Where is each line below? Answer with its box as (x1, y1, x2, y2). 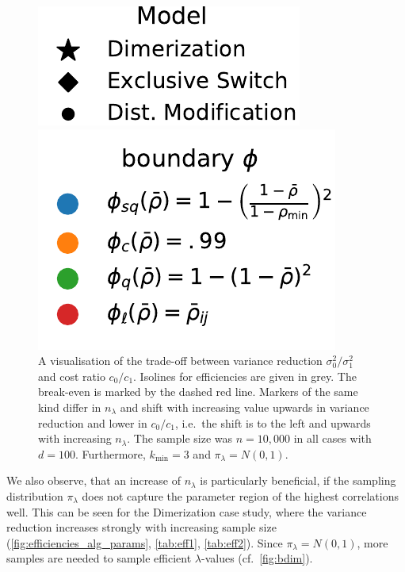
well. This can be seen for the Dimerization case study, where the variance (6, 503, 367, 520)
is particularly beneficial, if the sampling (200, 472, 396, 489)
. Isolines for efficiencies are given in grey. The (133, 367, 357, 384)
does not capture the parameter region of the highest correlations (82, 487, 399, 504)
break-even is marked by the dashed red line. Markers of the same (38, 383, 358, 400)
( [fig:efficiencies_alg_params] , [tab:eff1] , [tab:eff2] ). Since (6, 534, 283, 551)
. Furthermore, (75, 445, 146, 462)
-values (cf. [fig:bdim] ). (201, 550, 313, 566)
